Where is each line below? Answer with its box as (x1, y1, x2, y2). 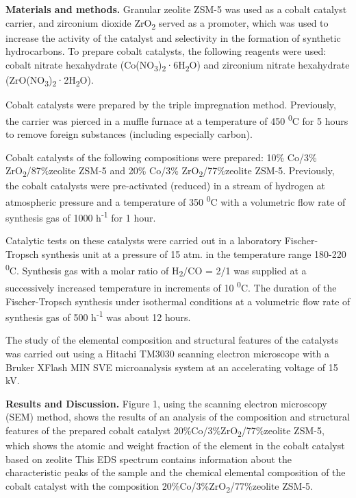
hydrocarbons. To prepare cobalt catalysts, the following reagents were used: (5, 44, 327, 58)
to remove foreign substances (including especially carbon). (5, 127, 253, 141)
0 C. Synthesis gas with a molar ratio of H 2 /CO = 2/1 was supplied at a (5, 261, 307, 279)
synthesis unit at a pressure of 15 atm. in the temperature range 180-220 (42, 247, 346, 261)
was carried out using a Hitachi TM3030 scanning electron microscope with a (5, 346, 329, 361)
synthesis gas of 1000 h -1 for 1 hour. (5, 209, 156, 224)
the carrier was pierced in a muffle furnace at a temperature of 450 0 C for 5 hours (5, 111, 348, 128)
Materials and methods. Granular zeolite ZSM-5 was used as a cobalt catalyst (5, 2, 347, 16)
